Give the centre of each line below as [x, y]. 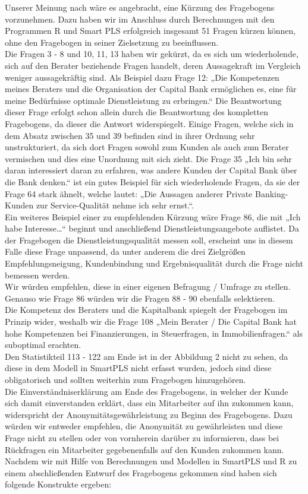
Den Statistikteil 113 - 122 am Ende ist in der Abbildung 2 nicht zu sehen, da [147, 356]
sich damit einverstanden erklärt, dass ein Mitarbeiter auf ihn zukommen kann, [149, 403]
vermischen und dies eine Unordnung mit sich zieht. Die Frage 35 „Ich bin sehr [148, 158]
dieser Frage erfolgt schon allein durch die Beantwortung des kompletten [136, 112]
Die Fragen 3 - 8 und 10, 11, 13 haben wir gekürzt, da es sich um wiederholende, [152, 54]
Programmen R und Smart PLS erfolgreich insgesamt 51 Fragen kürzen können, [150, 31]
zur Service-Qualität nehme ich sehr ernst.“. [115, 205]
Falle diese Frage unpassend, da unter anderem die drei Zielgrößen [125, 251]
